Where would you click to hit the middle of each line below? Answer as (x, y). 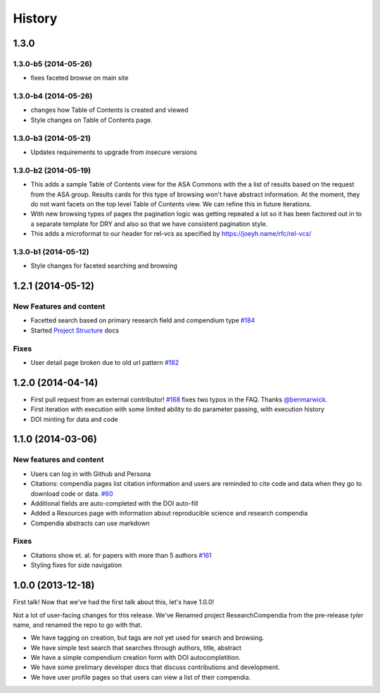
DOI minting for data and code (75, 419)
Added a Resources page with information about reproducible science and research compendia (169, 513)
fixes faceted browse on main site (80, 78)
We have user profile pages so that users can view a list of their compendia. (141, 677)
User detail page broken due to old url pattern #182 (105, 362)
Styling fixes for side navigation (76, 565)
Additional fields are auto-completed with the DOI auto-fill (114, 503)
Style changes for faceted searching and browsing (104, 266)
